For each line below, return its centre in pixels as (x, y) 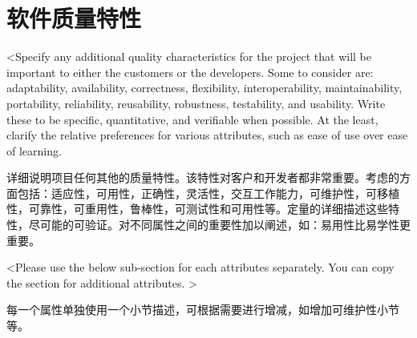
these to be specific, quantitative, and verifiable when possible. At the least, (192, 119)
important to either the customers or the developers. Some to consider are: (190, 72)
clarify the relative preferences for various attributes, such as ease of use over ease (207, 135)
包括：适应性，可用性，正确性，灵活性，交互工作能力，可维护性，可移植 (208, 193)
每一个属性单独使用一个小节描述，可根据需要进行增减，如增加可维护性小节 (203, 310)
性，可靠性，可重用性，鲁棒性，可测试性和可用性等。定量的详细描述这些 (197, 209)
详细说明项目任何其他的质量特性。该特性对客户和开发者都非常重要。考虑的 (203, 177)
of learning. (34, 150)
